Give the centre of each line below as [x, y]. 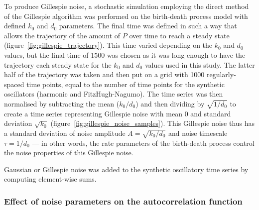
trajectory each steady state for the [58, 64]
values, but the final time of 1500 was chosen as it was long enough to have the [125, 54]
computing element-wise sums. [50, 179]
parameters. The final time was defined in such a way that [148, 26]
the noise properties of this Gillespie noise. [69, 153]
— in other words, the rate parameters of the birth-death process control [143, 143]
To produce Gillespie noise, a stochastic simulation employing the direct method [127, 6]
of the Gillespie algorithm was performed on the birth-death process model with [126, 16]
